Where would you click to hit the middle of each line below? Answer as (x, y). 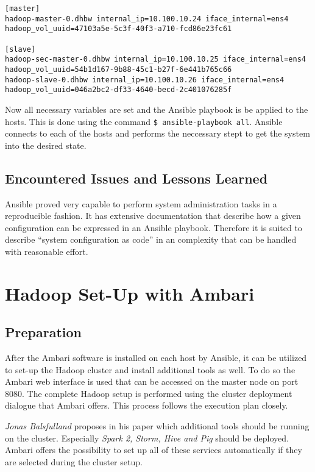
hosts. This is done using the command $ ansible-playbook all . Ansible (144, 121)
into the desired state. (46, 145)
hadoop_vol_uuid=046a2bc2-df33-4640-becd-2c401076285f (119, 90)
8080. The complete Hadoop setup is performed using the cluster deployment (149, 393)
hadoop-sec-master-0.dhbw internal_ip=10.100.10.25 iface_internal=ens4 (155, 59)
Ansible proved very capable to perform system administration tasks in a (141, 203)
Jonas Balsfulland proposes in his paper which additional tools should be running (157, 426)
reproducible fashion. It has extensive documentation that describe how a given (153, 216)
